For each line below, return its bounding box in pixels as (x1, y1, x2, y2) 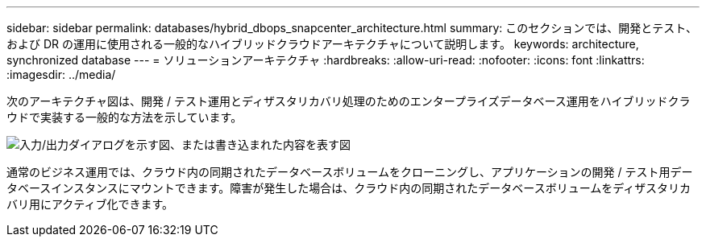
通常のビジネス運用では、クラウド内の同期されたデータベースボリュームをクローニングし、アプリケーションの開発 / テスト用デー (6, 165, 693, 179)
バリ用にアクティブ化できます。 (6, 197, 174, 211)
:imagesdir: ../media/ (6, 68, 116, 81)
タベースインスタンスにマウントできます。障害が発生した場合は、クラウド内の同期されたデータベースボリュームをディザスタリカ (6, 181, 691, 195)
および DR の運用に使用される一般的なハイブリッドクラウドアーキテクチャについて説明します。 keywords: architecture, (6, 37, 639, 51)
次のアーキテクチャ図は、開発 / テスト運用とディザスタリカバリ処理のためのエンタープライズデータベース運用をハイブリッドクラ (6, 94, 691, 108)
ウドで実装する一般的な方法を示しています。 (6, 110, 243, 124)
